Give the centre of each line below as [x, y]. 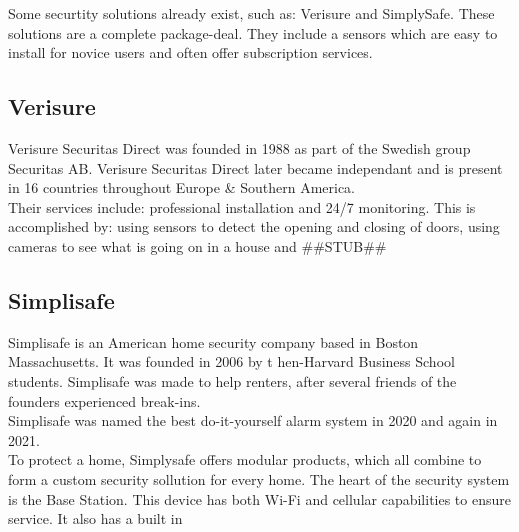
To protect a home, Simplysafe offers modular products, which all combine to [245, 459]
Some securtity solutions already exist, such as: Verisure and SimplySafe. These [251, 13]
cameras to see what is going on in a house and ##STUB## [197, 245]
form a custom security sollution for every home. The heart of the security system [259, 478]
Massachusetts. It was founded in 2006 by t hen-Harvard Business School [231, 361]
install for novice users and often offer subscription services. [190, 52]
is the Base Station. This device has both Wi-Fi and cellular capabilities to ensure [259, 498]
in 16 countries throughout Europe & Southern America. [182, 187]
